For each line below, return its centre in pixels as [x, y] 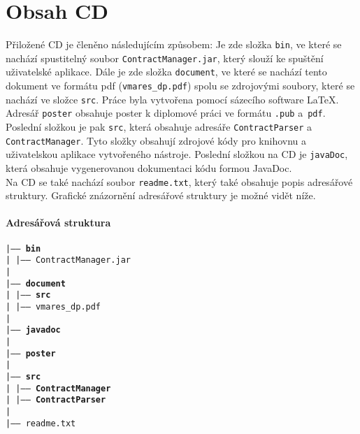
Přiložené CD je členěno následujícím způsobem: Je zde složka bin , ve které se [174, 44]
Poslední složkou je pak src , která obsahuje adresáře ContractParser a [159, 127]
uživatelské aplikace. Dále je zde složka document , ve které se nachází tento [166, 72]
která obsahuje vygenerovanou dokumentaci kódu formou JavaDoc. [149, 168]
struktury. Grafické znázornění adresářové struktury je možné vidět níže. [161, 195]
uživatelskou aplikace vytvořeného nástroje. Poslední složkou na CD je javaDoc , [177, 154]
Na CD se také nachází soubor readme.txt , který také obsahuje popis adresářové [179, 181]
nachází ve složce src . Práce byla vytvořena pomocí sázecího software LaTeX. [172, 99]
